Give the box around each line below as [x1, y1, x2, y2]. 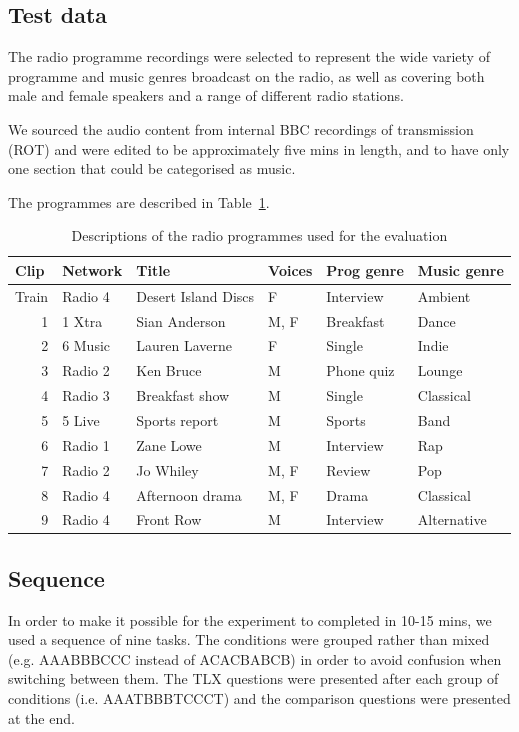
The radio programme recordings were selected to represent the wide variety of [8, 46, 490, 67]
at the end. [8, 707, 75, 728]
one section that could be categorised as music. [8, 158, 296, 179]
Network [62, 259, 123, 280]
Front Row [136, 509, 202, 530]
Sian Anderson [136, 310, 226, 331]
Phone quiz [326, 360, 395, 381]
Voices [268, 259, 313, 280]
